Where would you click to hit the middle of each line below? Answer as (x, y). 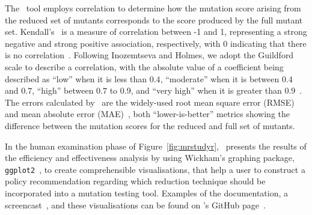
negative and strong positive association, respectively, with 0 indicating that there (156, 43)
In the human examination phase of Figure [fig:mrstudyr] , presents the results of (156, 146)
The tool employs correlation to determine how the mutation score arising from (153, 8)
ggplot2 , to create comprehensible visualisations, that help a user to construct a (155, 169)
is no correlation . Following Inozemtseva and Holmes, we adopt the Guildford (149, 55)
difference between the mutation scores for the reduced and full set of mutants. (150, 125)
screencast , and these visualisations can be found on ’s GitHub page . (135, 204)
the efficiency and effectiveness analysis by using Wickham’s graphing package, (150, 158)
